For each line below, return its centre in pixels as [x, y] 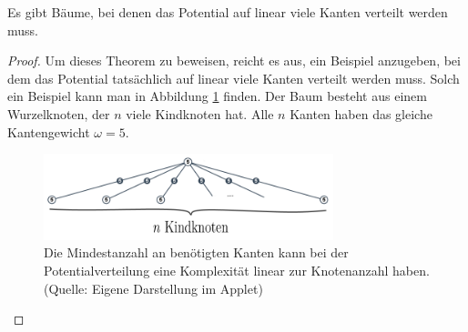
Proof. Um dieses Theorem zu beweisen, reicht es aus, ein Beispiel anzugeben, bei [234, 60]
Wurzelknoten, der [59, 113]
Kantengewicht [49, 131]
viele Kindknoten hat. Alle [200, 113]
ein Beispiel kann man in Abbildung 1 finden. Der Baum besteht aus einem [217, 96]
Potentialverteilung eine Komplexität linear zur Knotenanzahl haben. [237, 270]
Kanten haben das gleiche [361, 113]
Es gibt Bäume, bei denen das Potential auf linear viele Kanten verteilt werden [228, 12]
